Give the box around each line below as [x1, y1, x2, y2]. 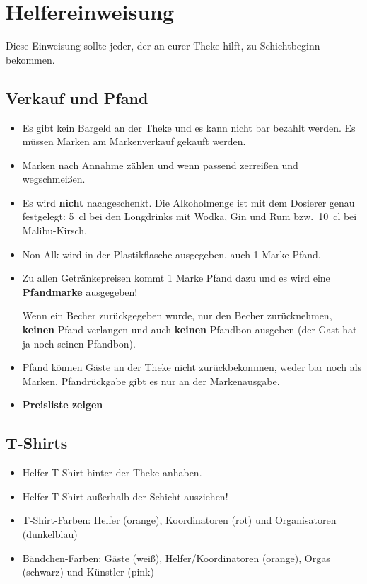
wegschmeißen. [22, 171, 86, 186]
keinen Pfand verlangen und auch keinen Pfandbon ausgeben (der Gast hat [22, 322, 357, 337]
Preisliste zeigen [22, 397, 103, 412]
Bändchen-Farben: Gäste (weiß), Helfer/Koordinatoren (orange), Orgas [22, 550, 330, 565]
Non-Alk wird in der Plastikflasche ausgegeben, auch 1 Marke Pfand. [22, 246, 321, 261]
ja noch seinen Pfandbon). [22, 336, 136, 350]
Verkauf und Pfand [6, 86, 148, 108]
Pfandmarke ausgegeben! [22, 284, 138, 299]
